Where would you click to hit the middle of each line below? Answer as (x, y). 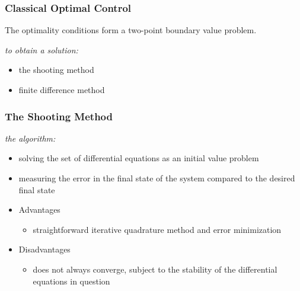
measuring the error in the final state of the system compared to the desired (157, 178)
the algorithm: (30, 138)
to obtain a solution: (42, 49)
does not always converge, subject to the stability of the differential (155, 269)
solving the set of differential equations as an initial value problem (139, 158)
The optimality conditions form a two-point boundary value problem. (131, 30)
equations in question (71, 281)
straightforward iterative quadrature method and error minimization (157, 229)
